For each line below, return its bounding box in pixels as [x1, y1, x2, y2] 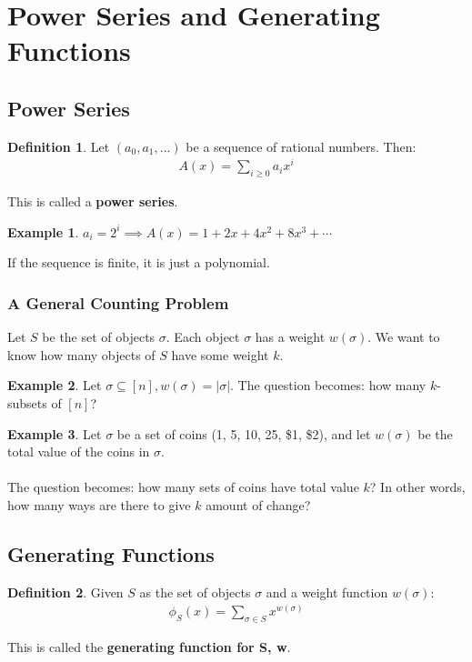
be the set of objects [42, 327, 156, 346]
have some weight [171, 345, 269, 364]
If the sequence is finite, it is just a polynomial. [7, 253, 270, 272]
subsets [7, 394, 47, 413]
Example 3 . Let [7, 424, 102, 443]
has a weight [255, 327, 326, 346]
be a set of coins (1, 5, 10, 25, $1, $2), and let [116, 424, 371, 443]
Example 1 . [7, 222, 79, 241]
